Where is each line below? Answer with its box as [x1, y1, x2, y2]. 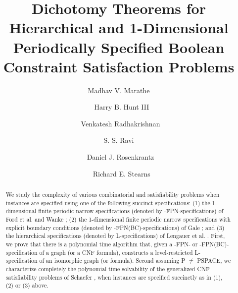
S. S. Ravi [103, 135, 134, 145]
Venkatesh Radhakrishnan [81, 118, 160, 128]
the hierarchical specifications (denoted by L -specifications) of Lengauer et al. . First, [5, 232, 225, 240]
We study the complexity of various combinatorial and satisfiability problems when [5, 190, 220, 199]
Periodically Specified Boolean [13, 37, 225, 57]
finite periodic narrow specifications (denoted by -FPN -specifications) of [38, 207, 224, 215]
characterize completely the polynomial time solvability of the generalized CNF [5, 264, 210, 273]
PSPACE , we [197, 256, 231, 265]
